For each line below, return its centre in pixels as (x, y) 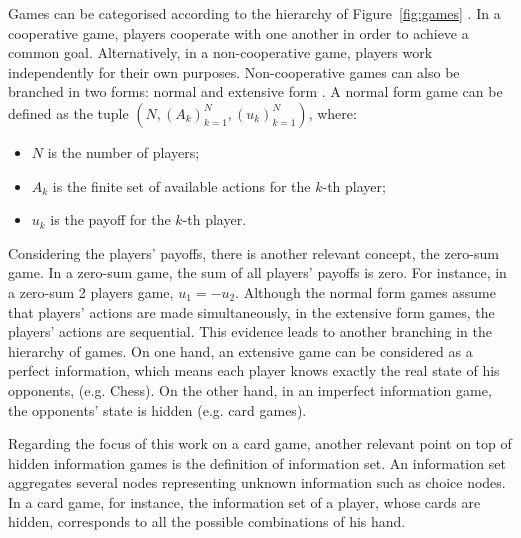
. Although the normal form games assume (365, 291)
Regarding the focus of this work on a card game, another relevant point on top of (260, 443)
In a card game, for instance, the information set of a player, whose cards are (244, 501)
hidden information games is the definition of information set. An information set (257, 462)
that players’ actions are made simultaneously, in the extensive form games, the (251, 311)
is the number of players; (123, 151)
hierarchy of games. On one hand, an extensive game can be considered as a (240, 350)
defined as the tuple (68, 112)
